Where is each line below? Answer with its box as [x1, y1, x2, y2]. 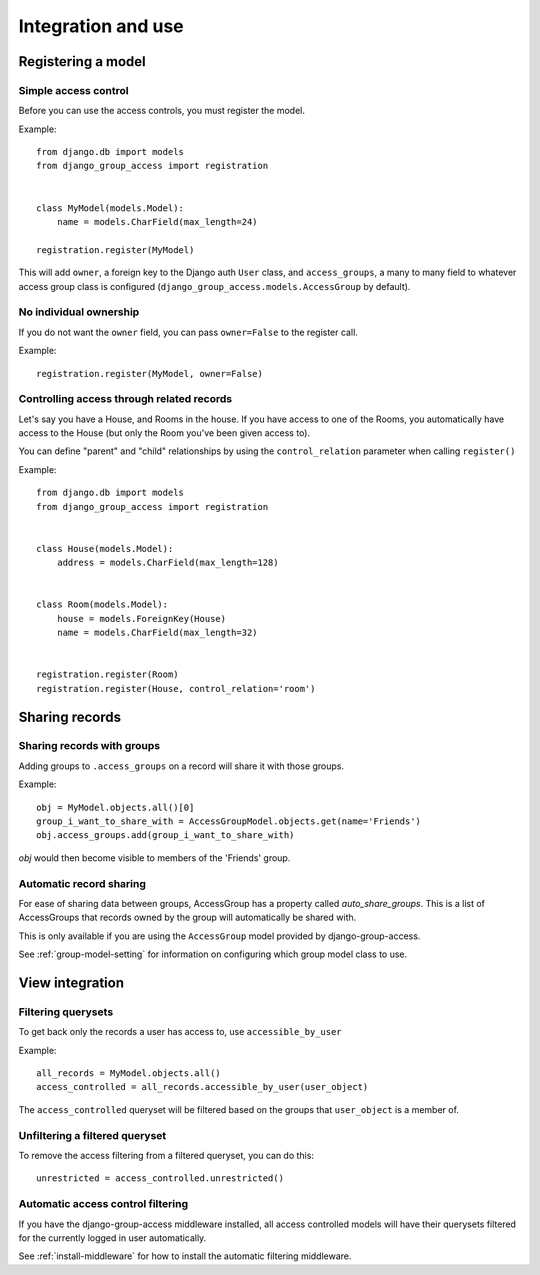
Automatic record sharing [18, 876, 147, 890]
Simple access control [18, 83, 129, 97]
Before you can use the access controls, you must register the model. [18, 105, 305, 117]
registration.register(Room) [36, 669, 179, 680]
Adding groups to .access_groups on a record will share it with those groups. [18, 760, 345, 772]
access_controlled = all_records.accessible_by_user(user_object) [36, 1081, 369, 1093]
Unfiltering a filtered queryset [18, 1128, 167, 1142]
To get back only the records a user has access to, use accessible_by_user [18, 1026, 342, 1038]
